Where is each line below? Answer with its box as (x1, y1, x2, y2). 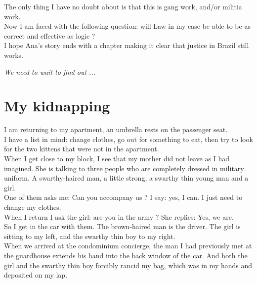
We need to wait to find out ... (4, 66, 96, 77)
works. (4, 49, 24, 60)
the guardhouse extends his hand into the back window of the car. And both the (4, 250, 248, 260)
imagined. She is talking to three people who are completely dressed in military (4, 163, 244, 173)
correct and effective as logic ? (4, 30, 95, 41)
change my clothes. (4, 202, 61, 212)
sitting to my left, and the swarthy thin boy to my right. (4, 231, 175, 241)
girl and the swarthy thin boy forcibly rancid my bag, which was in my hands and (4, 260, 253, 270)
